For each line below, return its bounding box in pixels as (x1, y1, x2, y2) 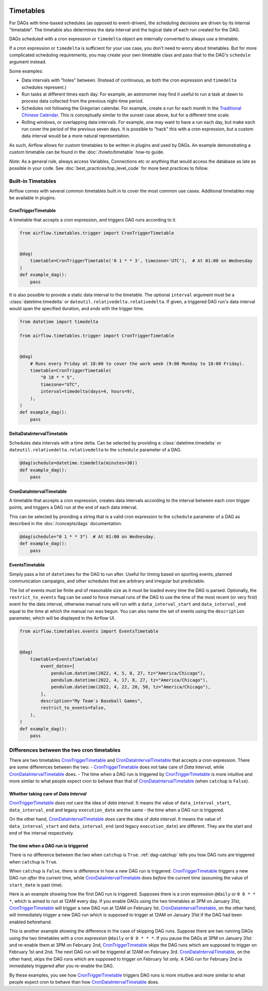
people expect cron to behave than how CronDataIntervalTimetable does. (9, 979, 160, 985)
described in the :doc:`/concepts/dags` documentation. (9, 521, 123, 527)
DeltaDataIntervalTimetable (9, 431, 68, 437)
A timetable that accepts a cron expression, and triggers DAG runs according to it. (9, 217, 177, 222)
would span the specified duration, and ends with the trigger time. (9, 306, 144, 312)
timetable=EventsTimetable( (30, 656, 99, 662)
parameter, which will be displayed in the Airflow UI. (9, 615, 116, 621)
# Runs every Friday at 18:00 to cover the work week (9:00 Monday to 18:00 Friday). (30, 361, 245, 366)
